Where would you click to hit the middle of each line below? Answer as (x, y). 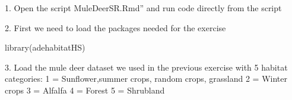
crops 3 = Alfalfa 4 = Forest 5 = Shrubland (85, 90)
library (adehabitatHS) (45, 47)
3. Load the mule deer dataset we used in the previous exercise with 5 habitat (146, 67)
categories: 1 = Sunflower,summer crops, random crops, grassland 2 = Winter (146, 79)
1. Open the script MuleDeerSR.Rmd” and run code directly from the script (143, 8)
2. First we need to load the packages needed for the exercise (115, 27)
